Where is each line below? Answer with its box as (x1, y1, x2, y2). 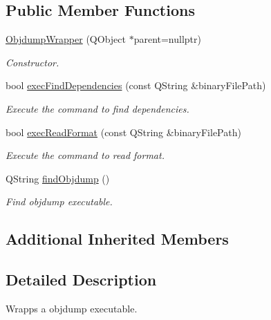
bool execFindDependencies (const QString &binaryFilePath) (6, 78, 266, 93)
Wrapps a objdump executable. (6, 301, 138, 315)
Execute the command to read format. (6, 148, 165, 162)
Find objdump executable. (6, 194, 113, 209)
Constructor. (6, 55, 59, 69)
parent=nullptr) (133, 32, 201, 46)
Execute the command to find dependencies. (6, 101, 189, 115)
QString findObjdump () (6, 171, 110, 185)
